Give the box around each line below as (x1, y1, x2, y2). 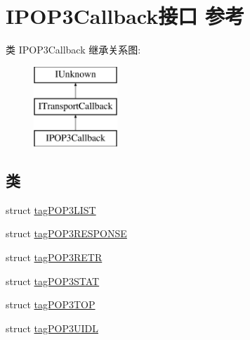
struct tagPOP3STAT (6, 273, 100, 288)
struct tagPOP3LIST (6, 202, 96, 217)
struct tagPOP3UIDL (6, 320, 98, 335)
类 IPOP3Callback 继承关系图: (6, 42, 141, 57)
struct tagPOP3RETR (6, 250, 103, 265)
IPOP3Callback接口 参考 (6, 1, 244, 30)
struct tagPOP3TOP (6, 297, 96, 312)
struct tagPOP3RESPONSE (6, 226, 127, 241)
